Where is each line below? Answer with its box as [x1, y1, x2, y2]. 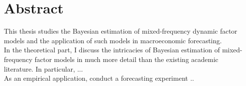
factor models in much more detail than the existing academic [34, 54, 218, 64]
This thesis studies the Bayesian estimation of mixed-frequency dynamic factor [4, 26, 237, 36]
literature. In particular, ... [4, 63, 83, 74]
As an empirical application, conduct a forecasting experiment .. [4, 73, 194, 83]
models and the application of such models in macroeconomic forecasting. [4, 35, 222, 45]
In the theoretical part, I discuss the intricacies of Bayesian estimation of [4, 45, 220, 55]
